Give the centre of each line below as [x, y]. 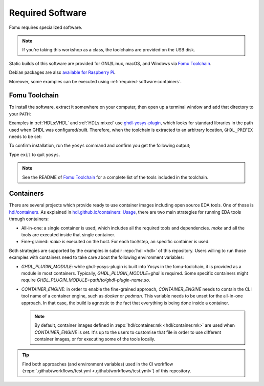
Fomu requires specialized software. [46, 27]
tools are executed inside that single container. [68, 235]
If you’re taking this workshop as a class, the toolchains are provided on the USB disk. [109, 50]
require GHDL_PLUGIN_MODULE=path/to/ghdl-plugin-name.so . [86, 280]
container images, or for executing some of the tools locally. [95, 339]
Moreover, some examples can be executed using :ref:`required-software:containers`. [95, 81]
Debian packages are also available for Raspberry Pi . [62, 72]
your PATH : [20, 114]
